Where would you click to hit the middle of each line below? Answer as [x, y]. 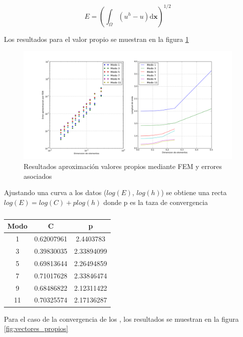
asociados [38, 176]
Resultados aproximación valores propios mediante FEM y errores [123, 166]
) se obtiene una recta [194, 192]
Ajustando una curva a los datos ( [55, 192]
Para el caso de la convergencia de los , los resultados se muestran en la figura [121, 319]
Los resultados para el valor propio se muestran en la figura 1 [96, 39]
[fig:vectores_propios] [36, 328]
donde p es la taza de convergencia [156, 202]
